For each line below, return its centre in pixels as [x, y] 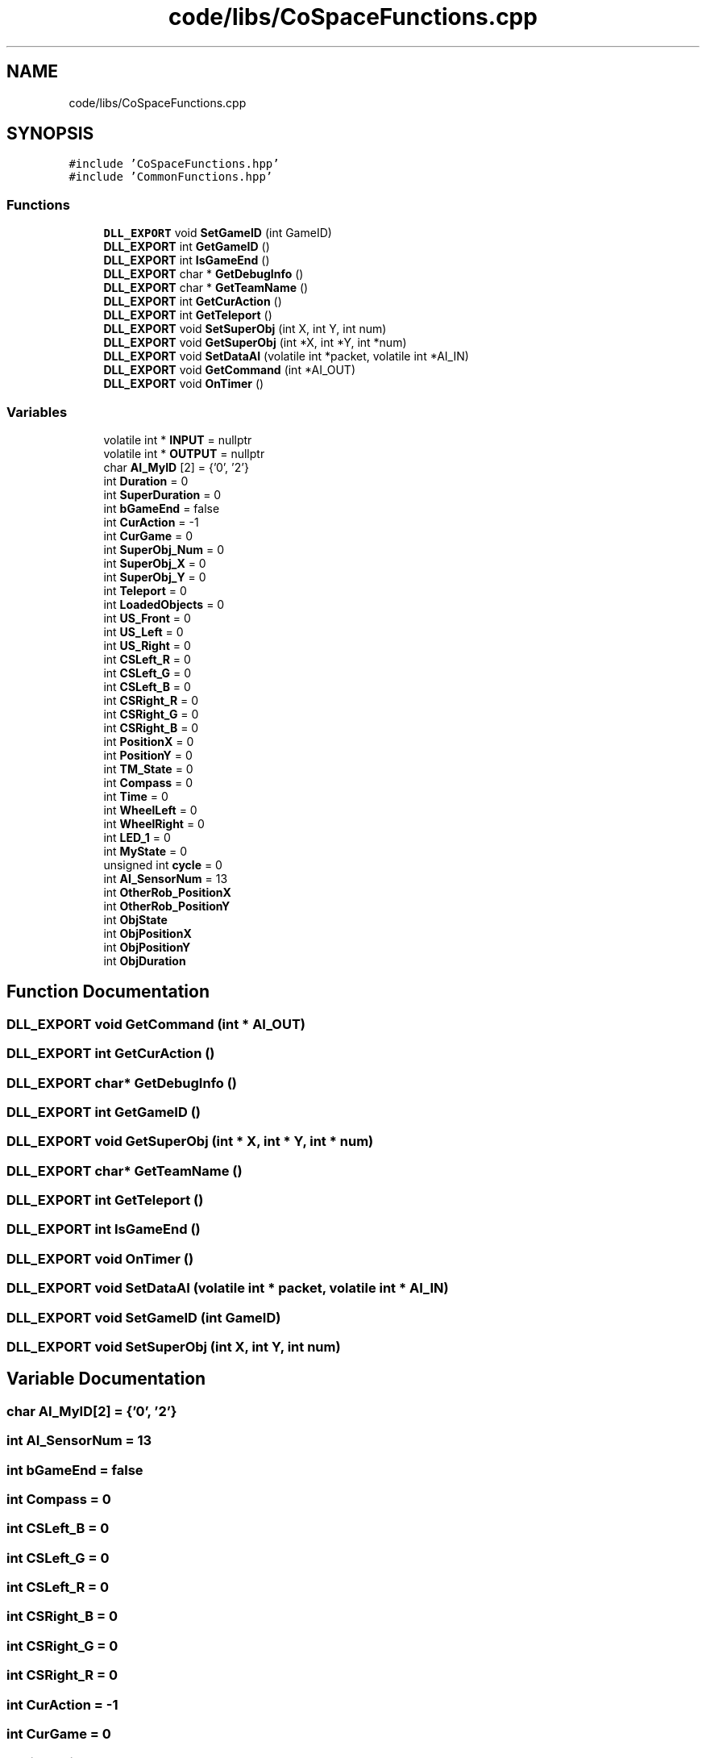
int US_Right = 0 [147, 645]
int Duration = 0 [146, 481]
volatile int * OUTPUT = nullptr [184, 453]
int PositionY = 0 [148, 755]
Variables [37, 412]
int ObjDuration [145, 960]
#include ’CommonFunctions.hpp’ [171, 177]
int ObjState [135, 919]
